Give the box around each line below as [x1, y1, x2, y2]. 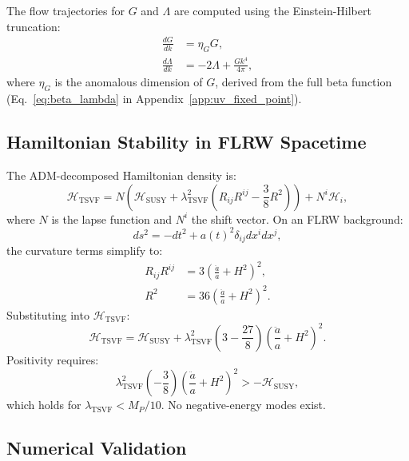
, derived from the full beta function [215, 74, 392, 90]
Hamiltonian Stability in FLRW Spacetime [6, 129, 367, 154]
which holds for [6, 396, 81, 413]
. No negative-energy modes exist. [161, 396, 326, 413]
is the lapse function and [51, 210, 173, 227]
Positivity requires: [6, 351, 99, 368]
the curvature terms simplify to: [6, 242, 163, 259]
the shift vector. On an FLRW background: [191, 210, 403, 227]
